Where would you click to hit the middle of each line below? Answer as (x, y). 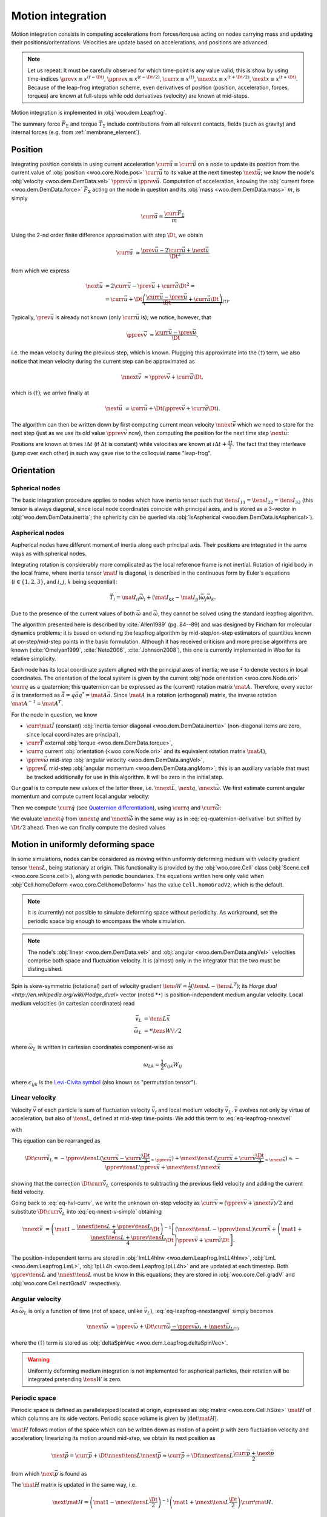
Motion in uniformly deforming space (83, 844)
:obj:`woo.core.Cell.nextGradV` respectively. (66, 1283)
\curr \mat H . (257, 1502)
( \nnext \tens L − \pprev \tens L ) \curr (221, 1229)
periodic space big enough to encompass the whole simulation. (107, 921)
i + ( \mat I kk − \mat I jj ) (172, 598)
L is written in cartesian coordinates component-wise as (103, 1048)
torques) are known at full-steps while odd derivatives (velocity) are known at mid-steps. (138, 96)
